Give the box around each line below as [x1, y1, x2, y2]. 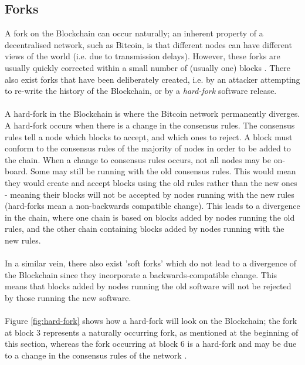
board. [5, 165, 28, 177]
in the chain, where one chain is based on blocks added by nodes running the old [5, 211, 295, 223]
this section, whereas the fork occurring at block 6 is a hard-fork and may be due [5, 337, 297, 350]
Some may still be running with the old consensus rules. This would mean [30, 165, 296, 177]
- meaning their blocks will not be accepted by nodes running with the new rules [5, 188, 294, 200]
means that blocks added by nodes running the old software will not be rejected [5, 280, 292, 292]
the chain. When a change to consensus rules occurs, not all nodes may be [5, 153, 271, 165]
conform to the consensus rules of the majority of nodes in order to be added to [5, 142, 291, 154]
